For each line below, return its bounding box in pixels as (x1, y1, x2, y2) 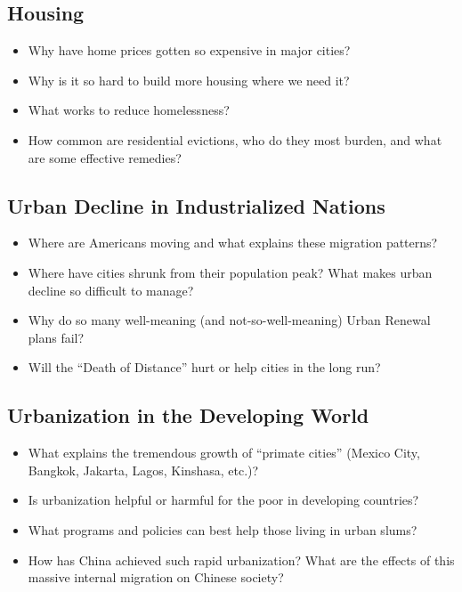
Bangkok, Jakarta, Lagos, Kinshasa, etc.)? (28, 460, 259, 479)
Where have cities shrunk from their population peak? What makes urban (28, 263, 433, 281)
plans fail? (28, 328, 85, 346)
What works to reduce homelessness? (28, 101, 230, 119)
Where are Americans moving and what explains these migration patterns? (28, 233, 438, 252)
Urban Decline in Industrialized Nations (7, 191, 385, 219)
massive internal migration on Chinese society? (28, 568, 284, 587)
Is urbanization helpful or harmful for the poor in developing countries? (28, 491, 419, 509)
